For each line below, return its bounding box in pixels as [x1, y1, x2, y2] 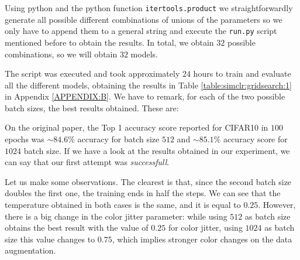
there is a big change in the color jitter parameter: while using [5, 210, 227, 222]
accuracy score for [223, 133, 288, 145]
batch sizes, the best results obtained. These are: [5, 101, 179, 114]
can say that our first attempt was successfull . [5, 156, 170, 168]
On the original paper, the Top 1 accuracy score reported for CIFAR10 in [5, 121, 268, 134]
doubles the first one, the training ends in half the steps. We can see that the [5, 187, 281, 199]
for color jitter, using [168, 221, 243, 234]
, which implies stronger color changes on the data [112, 232, 292, 245]
